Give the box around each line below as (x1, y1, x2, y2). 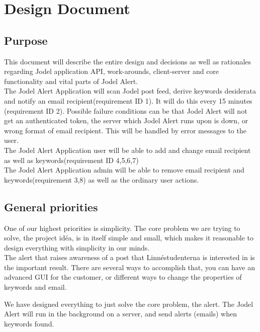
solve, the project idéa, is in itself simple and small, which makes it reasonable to (4, 232, 254, 243)
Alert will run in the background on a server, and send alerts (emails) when (4, 308, 237, 319)
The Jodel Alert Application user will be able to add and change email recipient (4, 144, 251, 155)
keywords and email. (4, 282, 67, 292)
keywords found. (4, 318, 54, 328)
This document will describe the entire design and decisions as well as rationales (4, 56, 251, 66)
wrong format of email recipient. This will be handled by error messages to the (4, 125, 246, 135)
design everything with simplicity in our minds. (4, 242, 150, 253)
